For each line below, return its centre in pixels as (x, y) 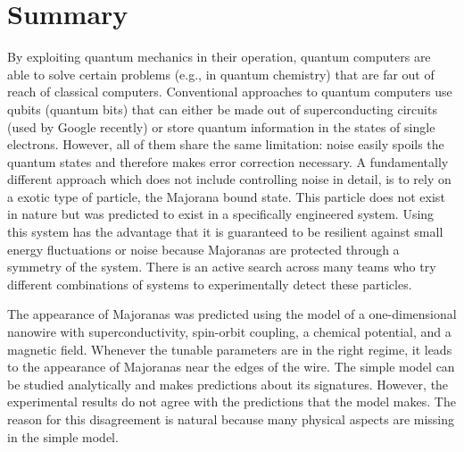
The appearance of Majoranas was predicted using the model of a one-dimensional (232, 314)
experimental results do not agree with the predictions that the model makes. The (232, 402)
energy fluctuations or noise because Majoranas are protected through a (203, 249)
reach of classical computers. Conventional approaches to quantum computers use (230, 92)
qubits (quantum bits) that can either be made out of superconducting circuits (222, 109)
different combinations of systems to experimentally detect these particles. (210, 284)
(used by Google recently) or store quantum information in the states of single (221, 126)
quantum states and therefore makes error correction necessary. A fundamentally (228, 161)
